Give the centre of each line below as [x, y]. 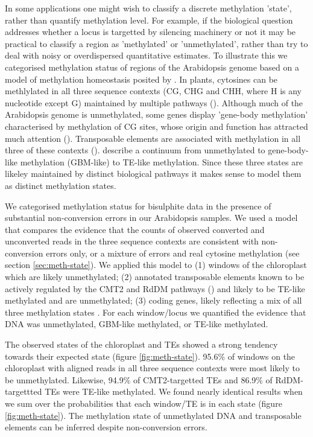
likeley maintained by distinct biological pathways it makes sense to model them [153, 174]
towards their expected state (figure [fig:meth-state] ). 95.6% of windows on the [150, 356]
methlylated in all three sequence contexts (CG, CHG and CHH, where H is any [153, 91]
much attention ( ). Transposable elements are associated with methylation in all [153, 138]
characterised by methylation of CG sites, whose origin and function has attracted [156, 126]
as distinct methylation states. [61, 185]
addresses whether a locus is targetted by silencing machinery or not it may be [150, 32]
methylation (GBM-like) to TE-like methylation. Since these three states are [161, 161]
